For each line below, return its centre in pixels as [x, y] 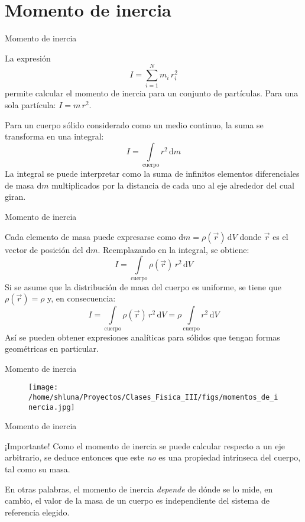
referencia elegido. [37, 512]
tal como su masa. [38, 469]
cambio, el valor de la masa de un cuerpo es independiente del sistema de [137, 500]
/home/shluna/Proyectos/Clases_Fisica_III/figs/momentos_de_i [153, 397]
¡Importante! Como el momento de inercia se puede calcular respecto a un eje [145, 445]
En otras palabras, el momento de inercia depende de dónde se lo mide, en [139, 489]
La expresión [28, 58]
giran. [15, 197]
